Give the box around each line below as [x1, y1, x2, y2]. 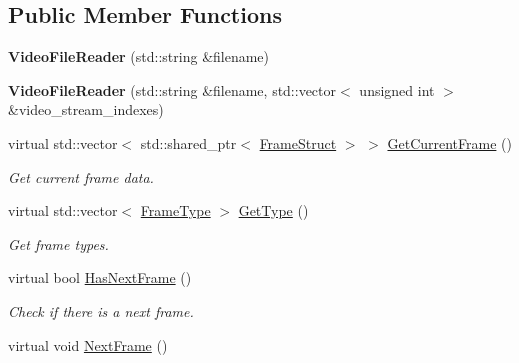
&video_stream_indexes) [8, 99, 164, 120]
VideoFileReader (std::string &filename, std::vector [8, 79, 337, 100]
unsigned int [359, 79, 435, 100]
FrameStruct [259, 132, 337, 153]
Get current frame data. [8, 166, 154, 187]
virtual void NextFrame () [8, 334, 168, 355]
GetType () [238, 200, 309, 221]
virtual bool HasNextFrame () [8, 267, 192, 288]
